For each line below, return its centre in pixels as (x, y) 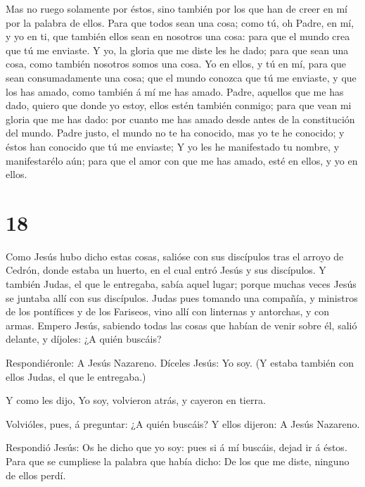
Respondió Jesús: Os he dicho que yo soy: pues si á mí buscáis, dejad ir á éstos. (177, 447)
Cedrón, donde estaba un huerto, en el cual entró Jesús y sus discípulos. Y (166, 270)
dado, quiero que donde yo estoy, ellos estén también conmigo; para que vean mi (179, 105)
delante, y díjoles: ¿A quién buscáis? (84, 339)
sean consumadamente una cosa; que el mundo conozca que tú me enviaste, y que (181, 77)
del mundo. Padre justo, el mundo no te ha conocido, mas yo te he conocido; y (175, 133)
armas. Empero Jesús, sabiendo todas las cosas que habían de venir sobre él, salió (181, 325)
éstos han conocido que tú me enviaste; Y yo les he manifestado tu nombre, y (173, 146)
